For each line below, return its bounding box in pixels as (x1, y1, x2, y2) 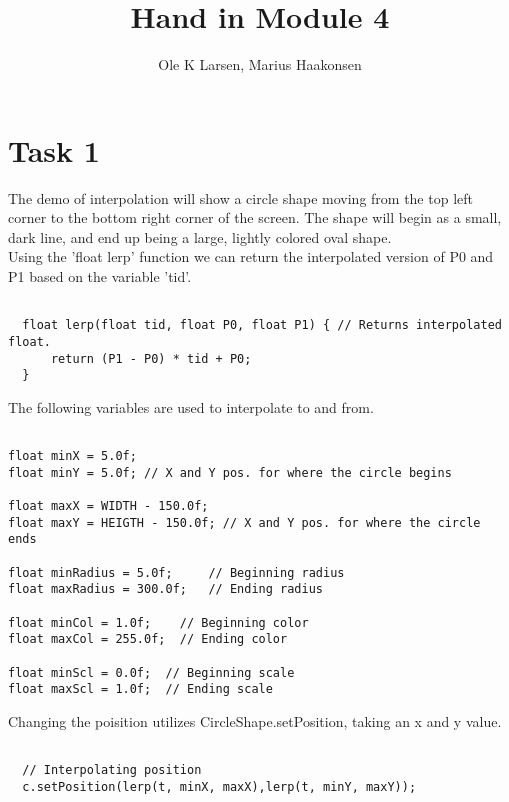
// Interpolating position (22, 763, 202, 778)
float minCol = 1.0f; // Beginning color (8, 615, 309, 630)
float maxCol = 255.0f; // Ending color (8, 632, 288, 647)
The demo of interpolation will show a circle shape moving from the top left (8, 187, 473, 208)
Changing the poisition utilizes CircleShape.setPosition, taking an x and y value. (8, 711, 502, 731)
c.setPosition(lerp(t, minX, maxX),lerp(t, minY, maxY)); (22, 779, 417, 794)
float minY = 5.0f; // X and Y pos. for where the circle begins (8, 465, 452, 480)
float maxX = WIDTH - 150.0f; (8, 499, 209, 514)
